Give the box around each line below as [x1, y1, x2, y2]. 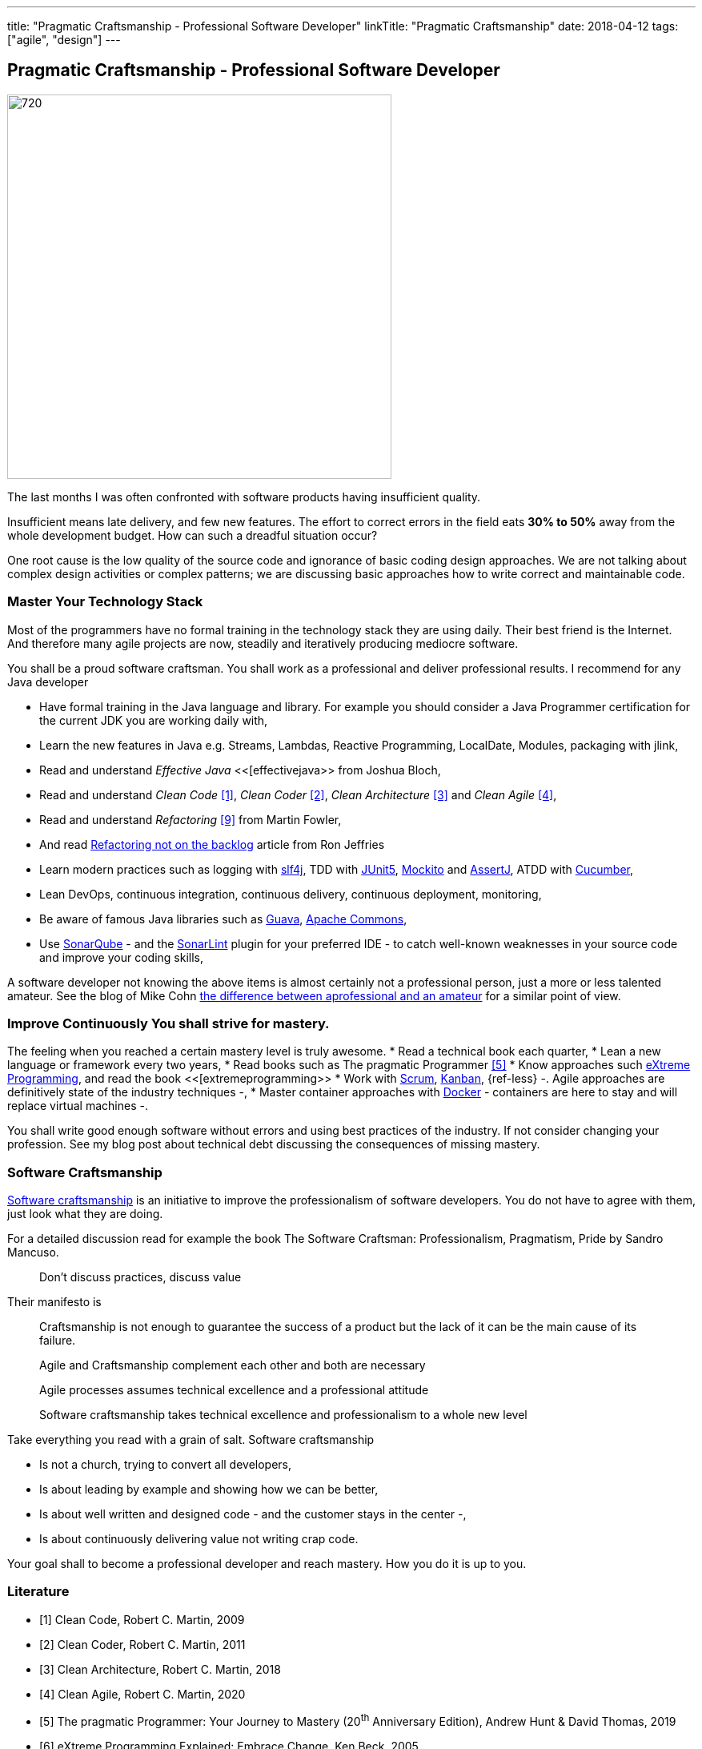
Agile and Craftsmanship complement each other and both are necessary [39, 1358, 426, 1373]
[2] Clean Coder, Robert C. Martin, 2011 [39, 1637, 246, 1651]
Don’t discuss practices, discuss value [39, 1270, 242, 1285]
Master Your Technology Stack [7, 593, 203, 610]
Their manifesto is [7, 1295, 102, 1309]
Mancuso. [7, 1245, 59, 1260]
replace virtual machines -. [7, 1099, 148, 1113]
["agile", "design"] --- [7, 33, 121, 46]
